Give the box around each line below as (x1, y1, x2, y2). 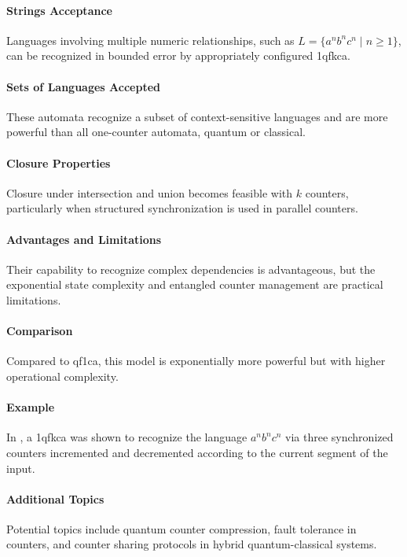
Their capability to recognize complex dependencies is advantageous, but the (6, 260, 376, 277)
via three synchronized (285, 429, 394, 445)
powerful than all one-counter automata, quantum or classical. (6, 124, 306, 140)
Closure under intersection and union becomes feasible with (6, 184, 293, 201)
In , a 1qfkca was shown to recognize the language (6, 429, 247, 445)
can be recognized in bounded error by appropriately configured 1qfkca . (6, 47, 350, 64)
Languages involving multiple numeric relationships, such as (6, 31, 295, 48)
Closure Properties (6, 154, 111, 171)
